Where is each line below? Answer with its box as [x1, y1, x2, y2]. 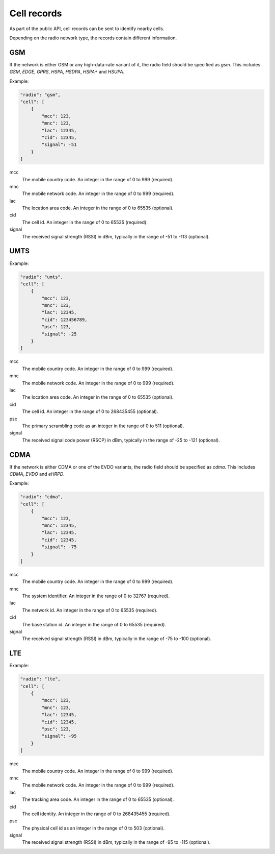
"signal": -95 [41, 733, 77, 739]
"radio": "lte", [20, 676, 61, 682]
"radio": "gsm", [20, 92, 61, 97]
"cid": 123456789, [41, 316, 88, 323]
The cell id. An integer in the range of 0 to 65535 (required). [22, 219, 148, 225]
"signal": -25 [41, 331, 77, 337]
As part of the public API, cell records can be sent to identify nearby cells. [9, 26, 164, 32]
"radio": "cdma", [20, 494, 64, 500]
